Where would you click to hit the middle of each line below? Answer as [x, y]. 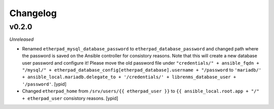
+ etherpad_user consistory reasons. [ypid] [70, 98]
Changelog [33, 13]
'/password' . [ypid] [44, 84]
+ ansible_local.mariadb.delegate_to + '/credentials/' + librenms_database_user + [129, 77]
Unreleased [22, 39]
